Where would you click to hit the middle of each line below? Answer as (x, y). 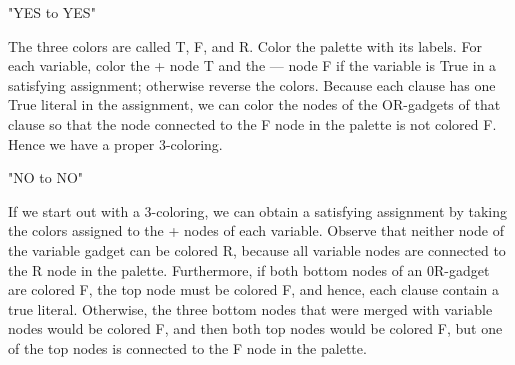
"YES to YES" (52, 12)
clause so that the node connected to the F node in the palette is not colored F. (252, 123)
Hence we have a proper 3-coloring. (115, 143)
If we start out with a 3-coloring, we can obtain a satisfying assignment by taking (257, 210)
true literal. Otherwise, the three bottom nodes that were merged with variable (250, 308)
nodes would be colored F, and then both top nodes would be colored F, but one (255, 328)
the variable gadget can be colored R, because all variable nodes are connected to (257, 249)
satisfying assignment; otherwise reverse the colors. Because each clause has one (252, 84)
